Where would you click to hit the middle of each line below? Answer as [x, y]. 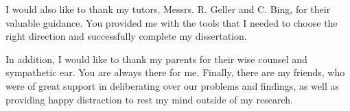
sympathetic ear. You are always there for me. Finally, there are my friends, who [175, 72]
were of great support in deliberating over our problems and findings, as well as [173, 85]
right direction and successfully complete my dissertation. [126, 36]
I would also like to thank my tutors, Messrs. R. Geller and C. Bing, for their [168, 9]
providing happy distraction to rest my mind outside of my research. [149, 99]
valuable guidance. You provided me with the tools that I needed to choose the [172, 22]
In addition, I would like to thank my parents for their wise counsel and [156, 59]
